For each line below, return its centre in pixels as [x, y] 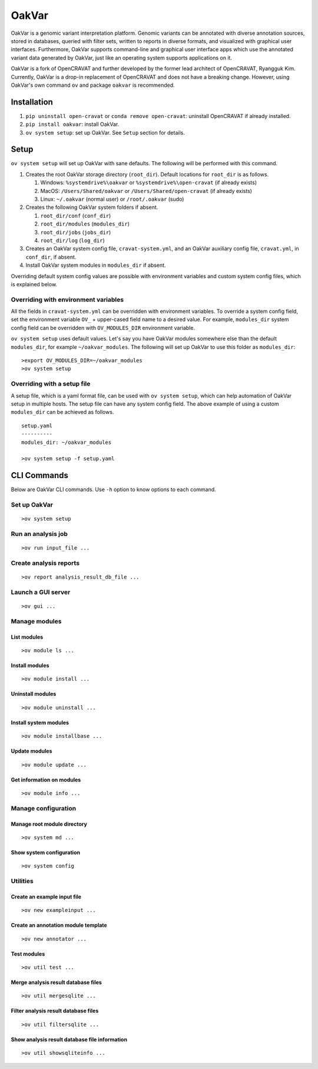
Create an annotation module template [59, 925]
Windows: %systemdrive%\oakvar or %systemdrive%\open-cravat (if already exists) [149, 182]
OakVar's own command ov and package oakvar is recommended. [93, 85]
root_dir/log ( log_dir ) [73, 240]
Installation [32, 102]
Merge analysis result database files [57, 982]
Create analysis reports [45, 563]
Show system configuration [46, 852]
